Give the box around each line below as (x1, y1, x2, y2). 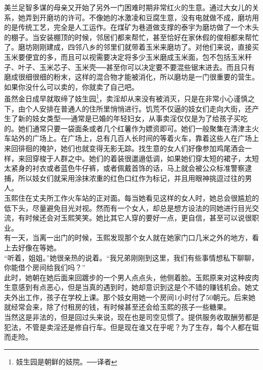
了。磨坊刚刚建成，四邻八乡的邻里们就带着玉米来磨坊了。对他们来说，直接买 (4, 42, 259, 52)
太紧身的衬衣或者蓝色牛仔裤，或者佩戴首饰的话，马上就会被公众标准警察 (4, 163, 245, 173)
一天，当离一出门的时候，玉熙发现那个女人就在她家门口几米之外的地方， (11, 232, 252, 243)
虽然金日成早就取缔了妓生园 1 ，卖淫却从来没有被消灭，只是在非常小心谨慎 (4, 92, 248, 103)
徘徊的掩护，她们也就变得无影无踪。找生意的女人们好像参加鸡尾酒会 (18, 142, 245, 153)
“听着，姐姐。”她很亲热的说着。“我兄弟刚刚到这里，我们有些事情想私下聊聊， (4, 252, 258, 263)
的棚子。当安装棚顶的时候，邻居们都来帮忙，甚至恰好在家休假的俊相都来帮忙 (4, 31, 259, 42)
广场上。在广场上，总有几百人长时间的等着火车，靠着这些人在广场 (32, 133, 252, 143)
